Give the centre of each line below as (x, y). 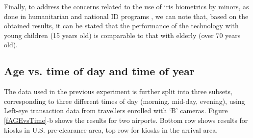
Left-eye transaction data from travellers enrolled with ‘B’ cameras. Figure (116, 110)
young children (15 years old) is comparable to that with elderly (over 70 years (122, 35)
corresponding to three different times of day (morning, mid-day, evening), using (125, 101)
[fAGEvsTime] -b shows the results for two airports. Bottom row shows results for (126, 120)
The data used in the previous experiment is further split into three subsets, (118, 91)
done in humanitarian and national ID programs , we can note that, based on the (126, 16)
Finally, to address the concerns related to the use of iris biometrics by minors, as (126, 6)
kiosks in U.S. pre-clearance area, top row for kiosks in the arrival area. (111, 129)
